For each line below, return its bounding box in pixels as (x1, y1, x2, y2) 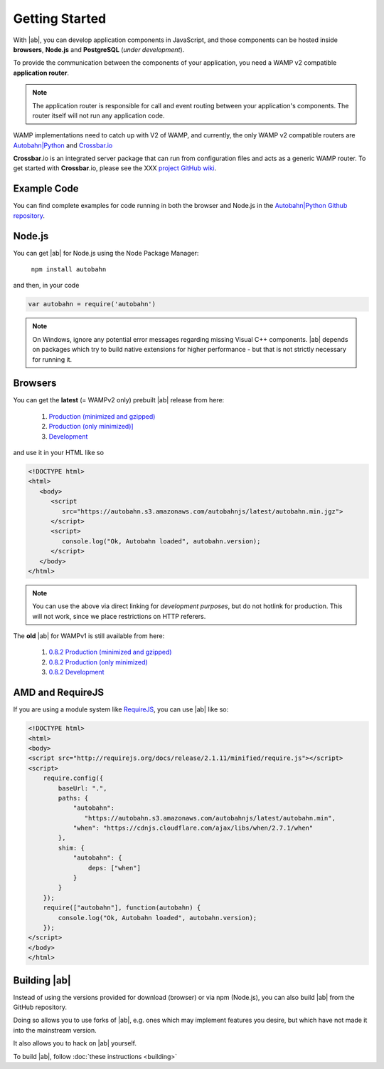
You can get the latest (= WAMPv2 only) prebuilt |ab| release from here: (13, 396, 225, 405)
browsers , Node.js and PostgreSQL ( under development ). (13, 45, 185, 53)
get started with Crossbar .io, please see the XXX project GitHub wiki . (13, 164, 217, 172)
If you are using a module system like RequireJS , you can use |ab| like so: (13, 705, 229, 714)
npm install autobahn (31, 266, 107, 273)
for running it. (32, 355, 73, 363)
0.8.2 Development (48, 668, 105, 677)
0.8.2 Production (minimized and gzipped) (48, 648, 172, 657)
